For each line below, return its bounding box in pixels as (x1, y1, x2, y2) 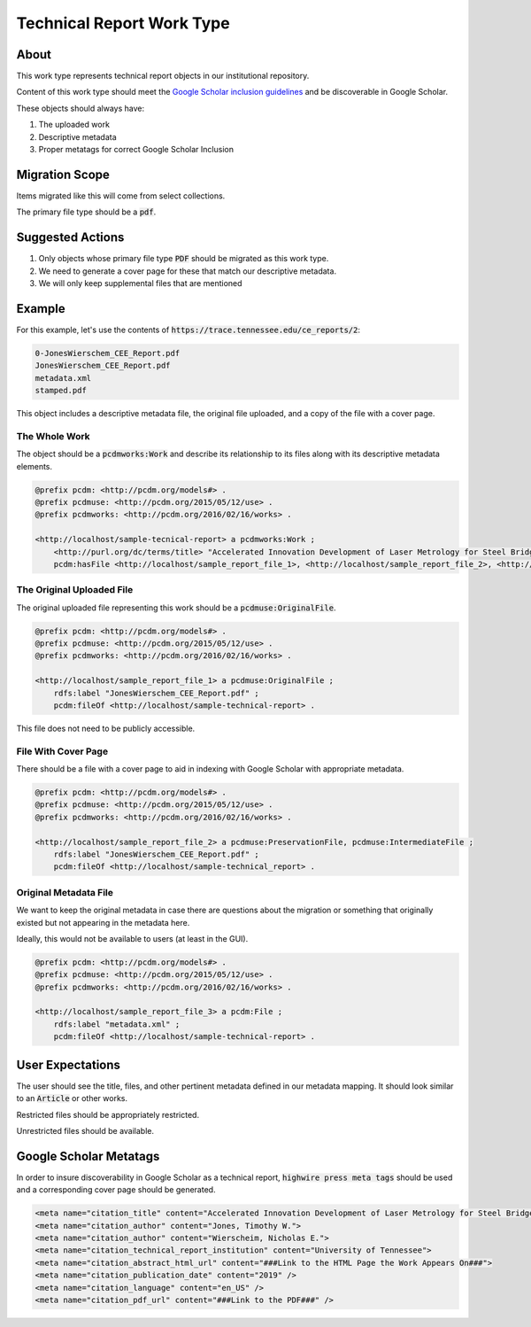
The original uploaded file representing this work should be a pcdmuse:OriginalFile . (16, 602, 336, 613)
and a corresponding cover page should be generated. (16, 1184, 216, 1195)
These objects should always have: (16, 103, 145, 113)
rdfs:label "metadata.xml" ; (53, 1019, 181, 1029)
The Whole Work (16, 430, 90, 442)
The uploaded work (38, 120, 111, 130)
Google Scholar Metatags (16, 1148, 160, 1164)
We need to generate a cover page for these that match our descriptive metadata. (38, 266, 336, 276)
